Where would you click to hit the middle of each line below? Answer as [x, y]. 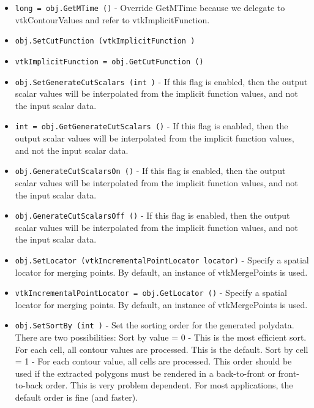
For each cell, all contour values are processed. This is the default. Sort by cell [162, 349]
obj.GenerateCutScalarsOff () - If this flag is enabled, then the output [152, 215]
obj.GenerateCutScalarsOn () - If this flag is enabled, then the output [150, 171]
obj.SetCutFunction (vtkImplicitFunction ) [105, 41]
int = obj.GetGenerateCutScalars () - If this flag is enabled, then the [151, 126]
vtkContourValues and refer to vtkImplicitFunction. [112, 19]
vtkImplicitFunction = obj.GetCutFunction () [109, 62]
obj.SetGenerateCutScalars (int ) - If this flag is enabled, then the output [161, 81]
